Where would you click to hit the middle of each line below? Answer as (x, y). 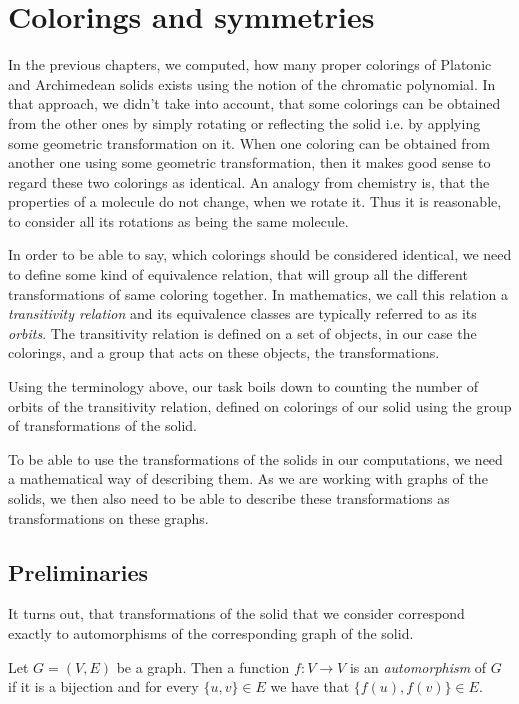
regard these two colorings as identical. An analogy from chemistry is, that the (249, 181)
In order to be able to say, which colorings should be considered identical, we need (260, 254)
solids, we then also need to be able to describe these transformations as (229, 498)
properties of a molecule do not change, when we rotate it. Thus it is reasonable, (255, 201)
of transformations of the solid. (102, 425)
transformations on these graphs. (108, 517)
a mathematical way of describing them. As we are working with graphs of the (248, 478)
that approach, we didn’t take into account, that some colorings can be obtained (254, 103)
